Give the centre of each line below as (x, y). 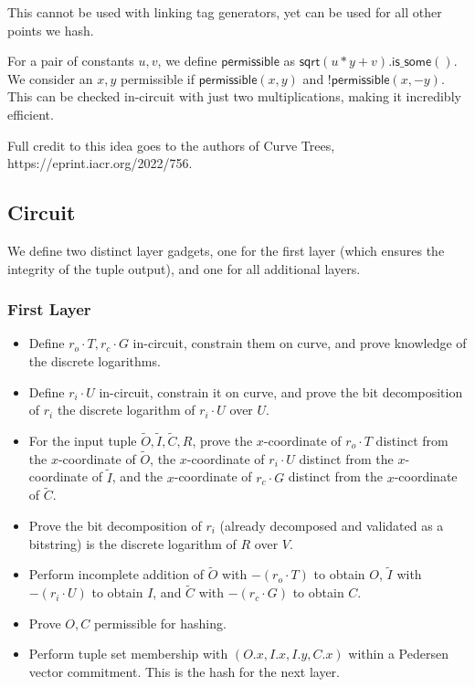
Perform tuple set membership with (128, 654)
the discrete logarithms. (95, 360)
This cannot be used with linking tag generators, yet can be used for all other (225, 12)
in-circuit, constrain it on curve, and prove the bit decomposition (281, 391)
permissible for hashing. (160, 623)
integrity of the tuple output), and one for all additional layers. (184, 268)
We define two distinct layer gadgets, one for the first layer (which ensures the (226, 250)
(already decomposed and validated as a (332, 525)
